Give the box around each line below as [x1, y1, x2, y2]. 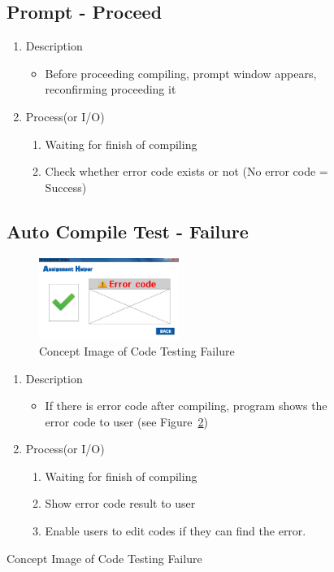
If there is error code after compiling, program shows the [45, 397, 327, 414]
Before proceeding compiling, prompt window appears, [45, 64, 317, 81]
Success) [45, 178, 87, 195]
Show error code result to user [45, 495, 196, 512]
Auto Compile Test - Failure [7, 218, 249, 243]
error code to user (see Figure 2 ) [45, 413, 209, 430]
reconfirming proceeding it [45, 81, 176, 98]
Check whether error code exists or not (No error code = [45, 163, 328, 180]
